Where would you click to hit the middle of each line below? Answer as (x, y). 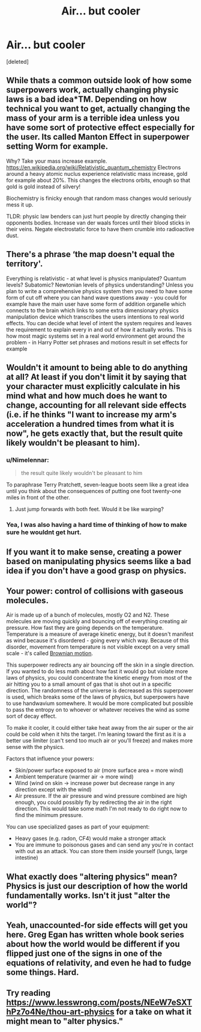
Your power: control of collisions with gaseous (95, 591)
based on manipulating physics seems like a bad (99, 561)
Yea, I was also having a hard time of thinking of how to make (97, 525)
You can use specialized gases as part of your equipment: (78, 827)
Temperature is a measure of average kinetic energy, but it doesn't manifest (100, 634)
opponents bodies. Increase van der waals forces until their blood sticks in (98, 222)
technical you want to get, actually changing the (98, 109)
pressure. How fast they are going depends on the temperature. (85, 628)
